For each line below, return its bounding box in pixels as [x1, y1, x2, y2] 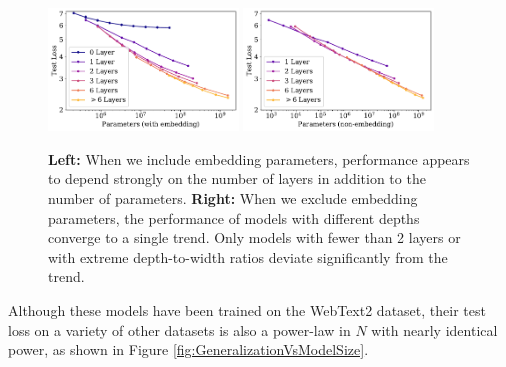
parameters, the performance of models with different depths [48, 207, 420, 228]
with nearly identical [371, 319, 498, 340]
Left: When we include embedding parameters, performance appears [48, 148, 470, 169]
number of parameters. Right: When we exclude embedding [48, 187, 418, 208]
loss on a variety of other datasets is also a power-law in [8, 319, 351, 340]
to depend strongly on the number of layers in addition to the [48, 168, 426, 189]
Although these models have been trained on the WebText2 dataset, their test [8, 299, 486, 320]
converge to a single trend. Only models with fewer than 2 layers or [48, 227, 461, 248]
